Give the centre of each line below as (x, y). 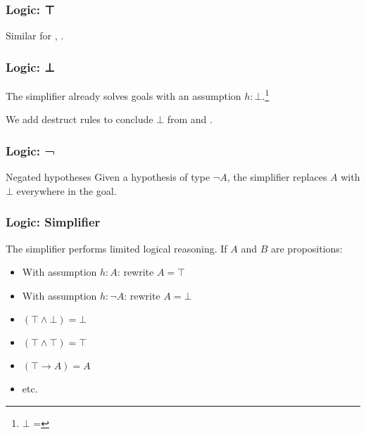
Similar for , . (35, 36)
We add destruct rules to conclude (80, 119)
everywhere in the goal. (67, 190)
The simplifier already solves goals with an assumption (124, 95)
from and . (190, 119)
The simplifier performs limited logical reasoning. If (116, 248)
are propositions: (307, 248)
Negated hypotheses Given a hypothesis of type (108, 177)
